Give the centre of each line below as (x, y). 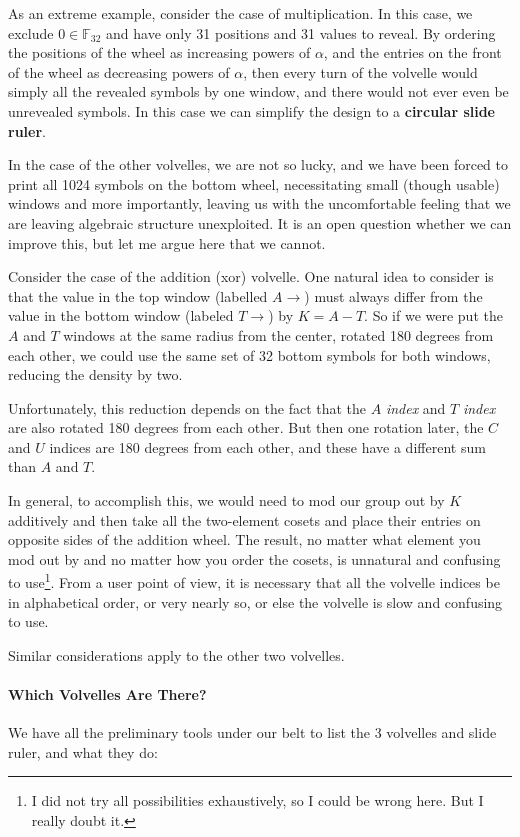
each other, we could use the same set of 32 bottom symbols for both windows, (249, 354)
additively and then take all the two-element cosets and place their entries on (244, 519)
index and (415, 407)
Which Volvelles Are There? (107, 694)
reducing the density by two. (95, 374)
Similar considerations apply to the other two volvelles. (176, 654)
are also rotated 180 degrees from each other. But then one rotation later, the (246, 427)
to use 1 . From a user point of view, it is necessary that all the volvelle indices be (254, 581)
